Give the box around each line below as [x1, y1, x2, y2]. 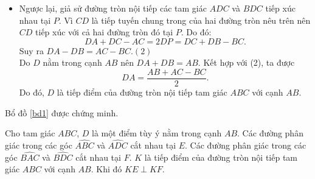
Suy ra [19, 44, 44, 57]
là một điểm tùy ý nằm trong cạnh [92, 127, 222, 139]
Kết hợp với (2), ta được [203, 56, 295, 69]
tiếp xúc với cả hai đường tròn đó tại [35, 26, 173, 38]
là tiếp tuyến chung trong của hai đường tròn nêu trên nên [91, 13, 311, 26]
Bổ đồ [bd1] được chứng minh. [5, 106, 119, 119]
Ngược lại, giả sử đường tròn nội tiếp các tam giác [19, 2, 207, 14]
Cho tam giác [5, 127, 55, 139]
